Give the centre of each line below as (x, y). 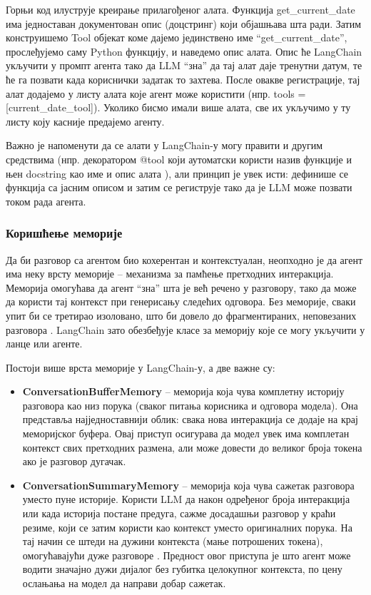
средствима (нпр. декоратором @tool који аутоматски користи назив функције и (179, 159)
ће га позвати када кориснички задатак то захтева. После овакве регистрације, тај (183, 79)
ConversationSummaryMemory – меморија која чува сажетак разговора (188, 485)
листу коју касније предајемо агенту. (85, 121)
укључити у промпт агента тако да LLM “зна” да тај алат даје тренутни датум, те (184, 65)
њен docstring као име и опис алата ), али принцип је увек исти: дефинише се (177, 173)
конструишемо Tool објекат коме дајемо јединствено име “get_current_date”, (177, 37)
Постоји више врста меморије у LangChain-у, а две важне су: (141, 367)
